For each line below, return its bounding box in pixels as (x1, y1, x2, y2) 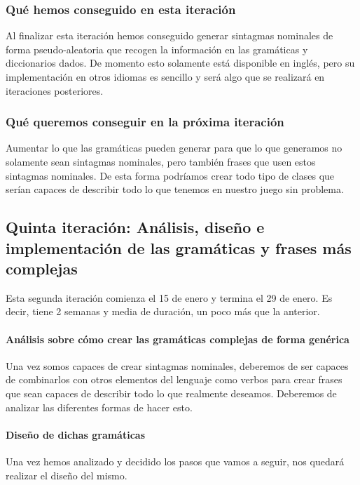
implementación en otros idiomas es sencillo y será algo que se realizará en (6, 69, 325, 84)
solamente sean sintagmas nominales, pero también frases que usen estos (6, 154, 316, 168)
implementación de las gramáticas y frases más (6, 237, 352, 258)
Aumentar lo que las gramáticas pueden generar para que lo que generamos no (6, 140, 342, 155)
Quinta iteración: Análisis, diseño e (6, 216, 265, 238)
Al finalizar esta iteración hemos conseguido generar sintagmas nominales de (6, 28, 333, 43)
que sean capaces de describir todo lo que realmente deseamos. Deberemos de (6, 385, 337, 400)
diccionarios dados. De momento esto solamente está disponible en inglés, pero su (6, 55, 355, 70)
